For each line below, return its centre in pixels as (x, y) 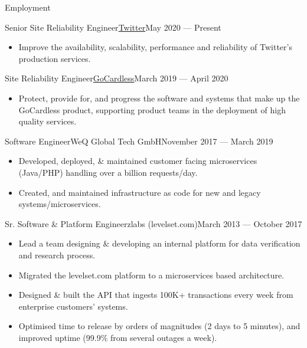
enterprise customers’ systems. (73, 306)
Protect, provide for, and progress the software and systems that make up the (159, 98)
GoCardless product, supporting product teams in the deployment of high (152, 109)
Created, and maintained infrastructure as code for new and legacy (140, 192)
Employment (28, 7)
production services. (55, 58)
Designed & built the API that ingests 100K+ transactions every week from (156, 295)
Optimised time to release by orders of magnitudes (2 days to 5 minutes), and (159, 326)
